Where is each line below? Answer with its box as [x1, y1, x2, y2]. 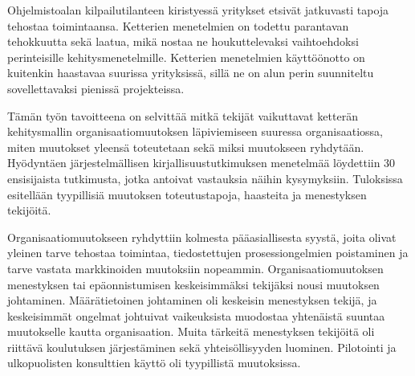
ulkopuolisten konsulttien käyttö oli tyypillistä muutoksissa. [7, 354, 301, 371]
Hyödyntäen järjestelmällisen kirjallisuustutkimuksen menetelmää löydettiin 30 [7, 154, 396, 171]
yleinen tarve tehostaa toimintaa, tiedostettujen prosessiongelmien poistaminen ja [7, 244, 409, 261]
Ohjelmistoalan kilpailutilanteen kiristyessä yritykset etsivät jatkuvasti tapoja [7, 2, 389, 18]
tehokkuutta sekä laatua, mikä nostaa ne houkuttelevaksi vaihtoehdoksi [7, 33, 359, 50]
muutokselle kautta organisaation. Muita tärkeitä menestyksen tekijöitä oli [7, 323, 375, 340]
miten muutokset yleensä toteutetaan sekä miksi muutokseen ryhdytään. [7, 138, 364, 155]
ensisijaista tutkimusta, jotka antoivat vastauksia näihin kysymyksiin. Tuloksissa [7, 170, 403, 186]
